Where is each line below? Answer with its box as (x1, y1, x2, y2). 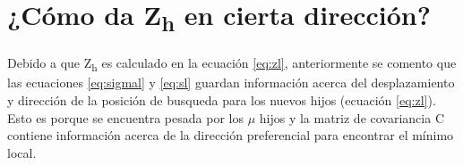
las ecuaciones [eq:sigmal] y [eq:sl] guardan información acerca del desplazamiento (7, 73, 455, 92)
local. (7, 143, 37, 161)
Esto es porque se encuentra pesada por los (7, 108, 244, 127)
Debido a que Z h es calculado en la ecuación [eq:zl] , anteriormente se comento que (7, 54, 457, 74)
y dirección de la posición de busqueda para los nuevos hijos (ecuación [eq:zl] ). (7, 90, 436, 109)
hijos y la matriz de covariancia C (259, 108, 444, 127)
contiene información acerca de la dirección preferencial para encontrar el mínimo (7, 126, 454, 144)
